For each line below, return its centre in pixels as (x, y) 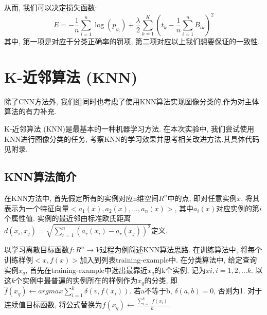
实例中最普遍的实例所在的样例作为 (80, 280)
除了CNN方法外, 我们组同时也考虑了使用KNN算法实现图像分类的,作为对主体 (132, 101)
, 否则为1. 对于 (238, 291)
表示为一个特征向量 (37, 208)
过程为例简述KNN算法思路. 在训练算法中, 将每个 (181, 249)
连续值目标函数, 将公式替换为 (53, 304)
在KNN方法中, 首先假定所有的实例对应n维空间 (82, 198)
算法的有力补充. (30, 111)
